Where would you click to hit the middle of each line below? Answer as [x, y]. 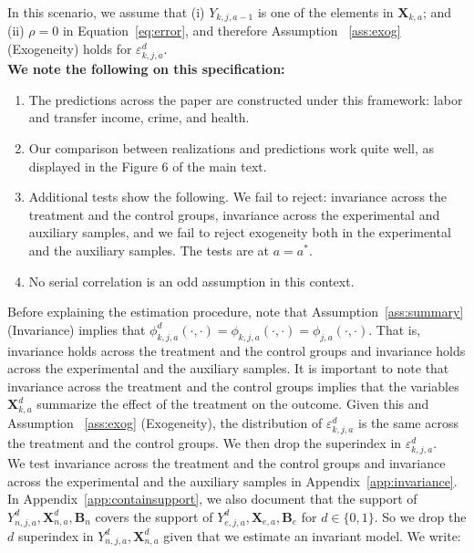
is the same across [408, 422]
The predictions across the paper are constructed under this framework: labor [246, 99]
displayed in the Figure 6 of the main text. [148, 166]
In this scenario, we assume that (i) [106, 12]
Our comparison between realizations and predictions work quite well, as [232, 147]
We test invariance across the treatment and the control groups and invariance [227, 463]
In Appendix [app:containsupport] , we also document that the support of [212, 499]
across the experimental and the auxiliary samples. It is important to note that [228, 368]
